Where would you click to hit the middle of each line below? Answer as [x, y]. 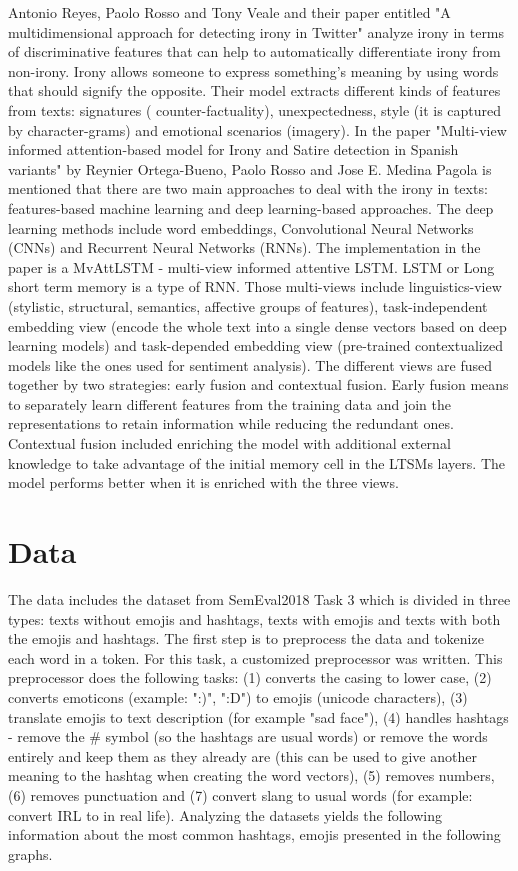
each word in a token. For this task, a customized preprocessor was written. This [255, 657]
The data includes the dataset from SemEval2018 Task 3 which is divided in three [259, 598]
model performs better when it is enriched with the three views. [203, 482]
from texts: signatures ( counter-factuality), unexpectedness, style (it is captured [255, 109]
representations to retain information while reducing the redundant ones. [231, 423]
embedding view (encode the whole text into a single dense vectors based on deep [257, 325]
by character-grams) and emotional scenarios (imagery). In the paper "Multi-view [257, 129]
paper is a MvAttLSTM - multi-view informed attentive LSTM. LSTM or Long [251, 266]
